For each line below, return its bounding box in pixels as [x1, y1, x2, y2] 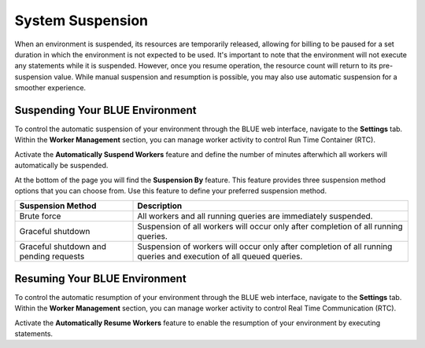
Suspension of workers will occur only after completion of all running [137, 241, 393, 252]
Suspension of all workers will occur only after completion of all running [137, 221, 403, 232]
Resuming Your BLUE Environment [14, 272, 187, 285]
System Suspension [14, 12, 149, 29]
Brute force [19, 211, 61, 222]
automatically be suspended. [14, 161, 109, 170]
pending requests [19, 251, 85, 262]
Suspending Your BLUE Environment [14, 103, 197, 117]
